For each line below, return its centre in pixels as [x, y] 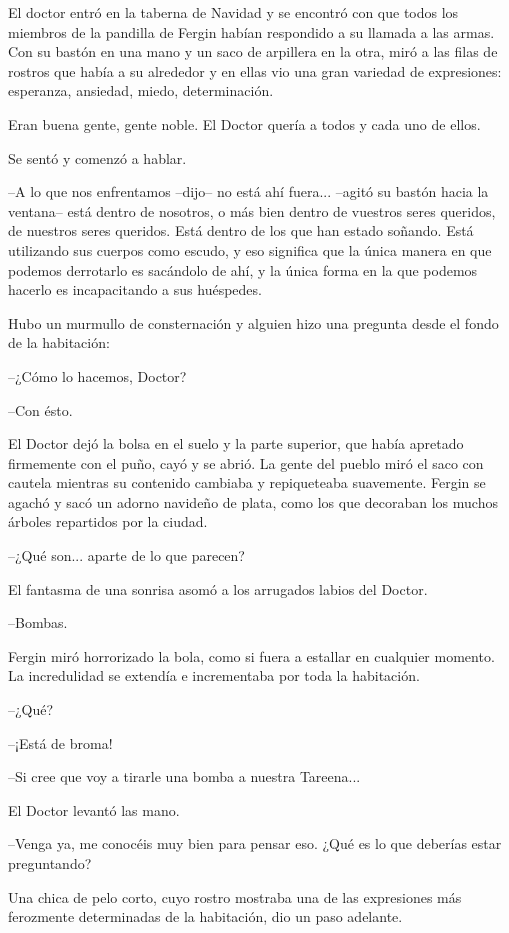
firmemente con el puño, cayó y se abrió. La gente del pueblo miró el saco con [246, 462]
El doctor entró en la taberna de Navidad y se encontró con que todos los [233, 12]
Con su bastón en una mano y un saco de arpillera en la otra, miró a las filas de [253, 51]
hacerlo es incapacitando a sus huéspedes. [135, 289]
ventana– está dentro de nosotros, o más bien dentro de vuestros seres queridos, [252, 210]
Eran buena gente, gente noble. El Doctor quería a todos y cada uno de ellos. [244, 123]
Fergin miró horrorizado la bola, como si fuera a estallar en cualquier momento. [251, 655]
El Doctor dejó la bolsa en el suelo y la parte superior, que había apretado [236, 443]
